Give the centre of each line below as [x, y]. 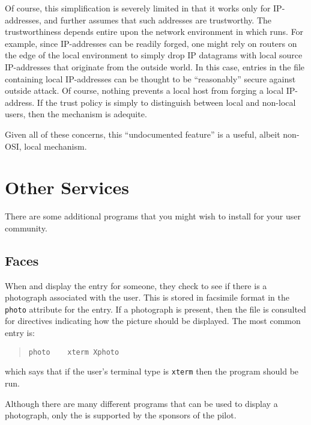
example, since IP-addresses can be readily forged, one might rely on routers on [151, 43]
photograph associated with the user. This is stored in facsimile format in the [147, 297]
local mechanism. [56, 146]
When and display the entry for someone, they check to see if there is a [136, 285]
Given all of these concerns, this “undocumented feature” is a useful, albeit [143, 134]
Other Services [67, 187]
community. [26, 228]
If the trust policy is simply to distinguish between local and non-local [166, 102]
